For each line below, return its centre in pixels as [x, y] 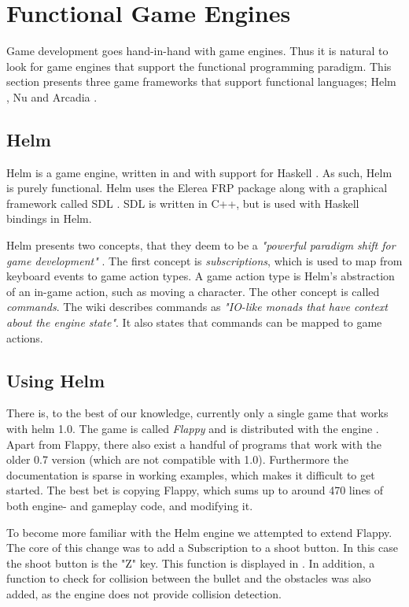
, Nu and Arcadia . [52, 96]
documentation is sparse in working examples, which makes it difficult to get [191, 474]
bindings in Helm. [49, 218]
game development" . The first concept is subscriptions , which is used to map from [204, 260]
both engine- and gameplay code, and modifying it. [130, 505]
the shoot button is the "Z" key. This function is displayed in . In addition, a [191, 563]
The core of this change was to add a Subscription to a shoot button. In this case [202, 548]
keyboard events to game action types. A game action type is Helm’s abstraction [201, 276]
